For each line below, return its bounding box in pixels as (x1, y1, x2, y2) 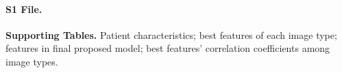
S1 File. (5, 1, 42, 16)
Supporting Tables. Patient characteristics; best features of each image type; (5, 27, 337, 42)
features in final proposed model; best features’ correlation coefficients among (5, 41, 330, 55)
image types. (5, 54, 58, 68)
